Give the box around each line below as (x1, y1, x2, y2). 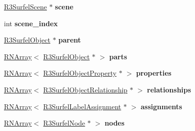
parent (58, 35, 81, 45)
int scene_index (4, 18, 58, 28)
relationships (147, 84, 191, 94)
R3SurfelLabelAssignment (43, 101, 121, 111)
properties (136, 68, 172, 78)
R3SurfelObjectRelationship (43, 84, 128, 94)
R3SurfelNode (43, 118, 85, 128)
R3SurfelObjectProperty (43, 68, 117, 78)
